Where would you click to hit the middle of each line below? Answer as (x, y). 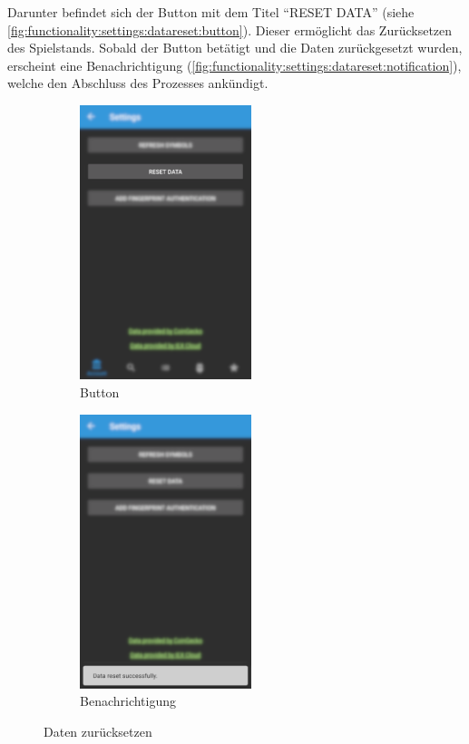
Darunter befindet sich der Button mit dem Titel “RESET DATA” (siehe (211, 12)
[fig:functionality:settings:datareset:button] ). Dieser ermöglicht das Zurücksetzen (230, 29)
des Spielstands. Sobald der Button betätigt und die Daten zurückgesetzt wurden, (235, 48)
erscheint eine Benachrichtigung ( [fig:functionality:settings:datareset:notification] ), (234, 65)
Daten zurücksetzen (98, 732)
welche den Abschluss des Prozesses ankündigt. (138, 83)
